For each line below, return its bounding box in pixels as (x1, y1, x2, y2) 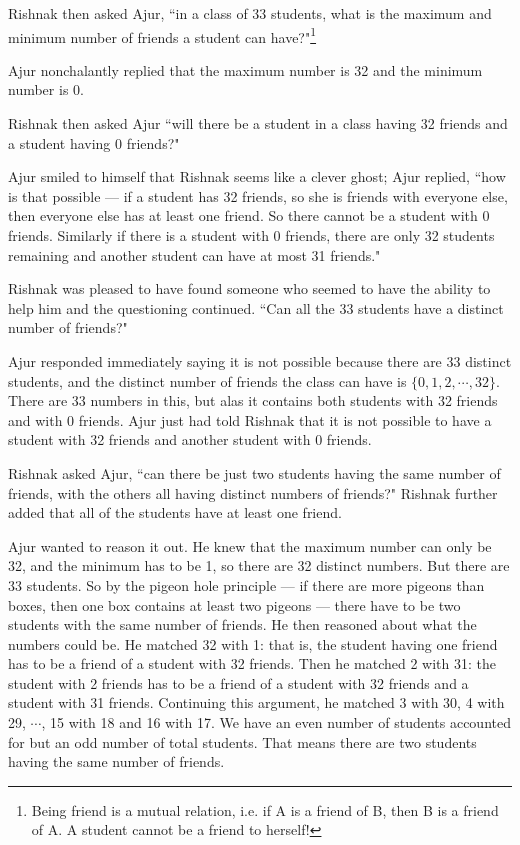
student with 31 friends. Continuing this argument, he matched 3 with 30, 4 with (8, 692, 505, 713)
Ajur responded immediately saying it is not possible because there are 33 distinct (8, 350, 512, 371)
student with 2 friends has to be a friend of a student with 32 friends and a (8, 672, 469, 693)
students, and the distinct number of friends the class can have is (8, 370, 407, 391)
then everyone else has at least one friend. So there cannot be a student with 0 (8, 205, 490, 226)
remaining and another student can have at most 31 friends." (8, 244, 381, 265)
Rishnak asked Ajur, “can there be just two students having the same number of (8, 462, 501, 483)
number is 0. (8, 79, 84, 100)
